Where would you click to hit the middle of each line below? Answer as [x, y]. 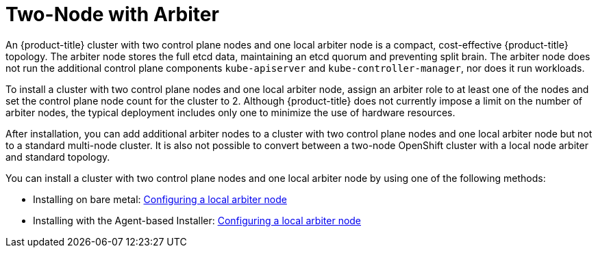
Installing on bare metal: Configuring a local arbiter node [160, 199]
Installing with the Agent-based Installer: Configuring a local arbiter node [197, 220]
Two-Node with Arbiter [112, 14]
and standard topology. [58, 157]
